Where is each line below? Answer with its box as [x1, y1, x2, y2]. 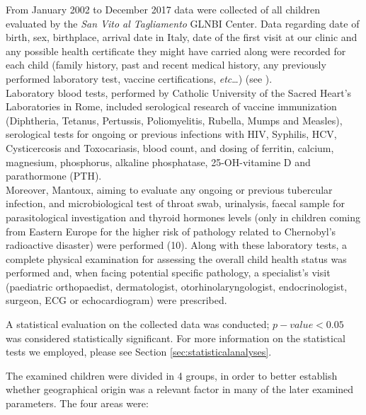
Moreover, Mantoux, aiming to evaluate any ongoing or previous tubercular [6, 182, 333, 197]
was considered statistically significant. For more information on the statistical [6, 330, 346, 345]
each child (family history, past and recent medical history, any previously [6, 57, 326, 72]
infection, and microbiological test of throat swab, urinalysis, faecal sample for [6, 196, 345, 211]
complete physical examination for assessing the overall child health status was [6, 251, 347, 266]
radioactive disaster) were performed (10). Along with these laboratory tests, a [6, 238, 348, 252]
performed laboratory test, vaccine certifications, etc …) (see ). [6, 71, 273, 86]
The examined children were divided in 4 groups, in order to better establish [6, 368, 338, 382]
